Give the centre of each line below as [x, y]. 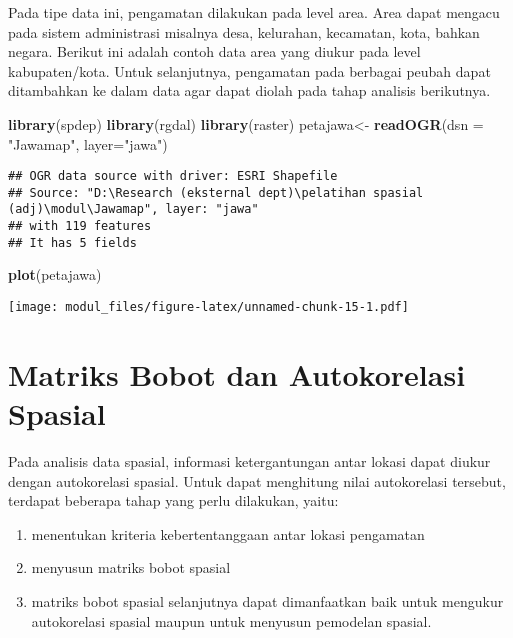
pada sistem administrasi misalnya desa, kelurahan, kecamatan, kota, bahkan [244, 31]
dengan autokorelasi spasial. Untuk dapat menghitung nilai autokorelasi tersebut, [257, 480]
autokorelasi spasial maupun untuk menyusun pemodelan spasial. [231, 620]
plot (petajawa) [55, 274]
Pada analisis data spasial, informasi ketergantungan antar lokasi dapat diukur [249, 461]
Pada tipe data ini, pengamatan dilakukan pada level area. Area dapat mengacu [254, 12]
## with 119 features [80, 226]
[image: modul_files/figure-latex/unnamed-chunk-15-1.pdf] [208, 307]
